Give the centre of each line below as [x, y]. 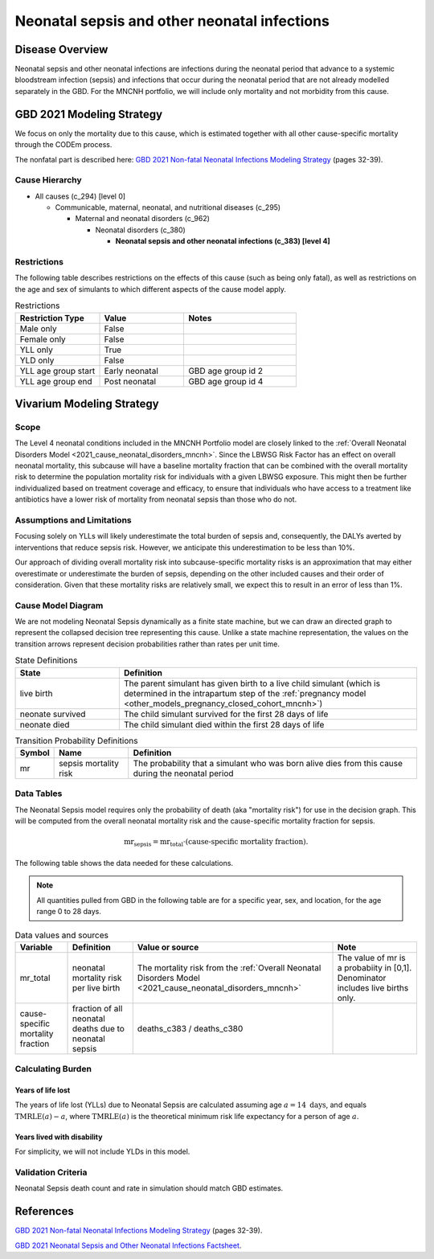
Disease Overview [61, 49]
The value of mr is [371, 958]
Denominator [362, 978]
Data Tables [39, 794]
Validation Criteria [51, 1172]
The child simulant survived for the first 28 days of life [226, 714]
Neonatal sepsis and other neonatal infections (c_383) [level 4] [223, 241]
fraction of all [98, 1008]
